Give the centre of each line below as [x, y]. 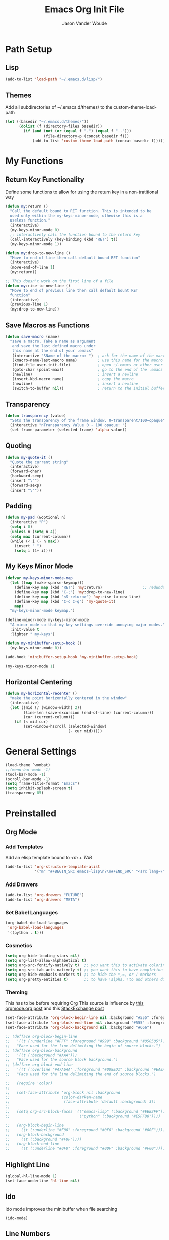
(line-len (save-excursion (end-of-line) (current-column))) [89, 712]
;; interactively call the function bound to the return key [75, 235]
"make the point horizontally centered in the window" [68, 698]
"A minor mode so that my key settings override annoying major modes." [88, 625]
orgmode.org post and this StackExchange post [55, 1009]
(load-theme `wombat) [28, 765]
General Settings [41, 751]
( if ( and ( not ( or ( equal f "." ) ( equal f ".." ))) [77, 131]
